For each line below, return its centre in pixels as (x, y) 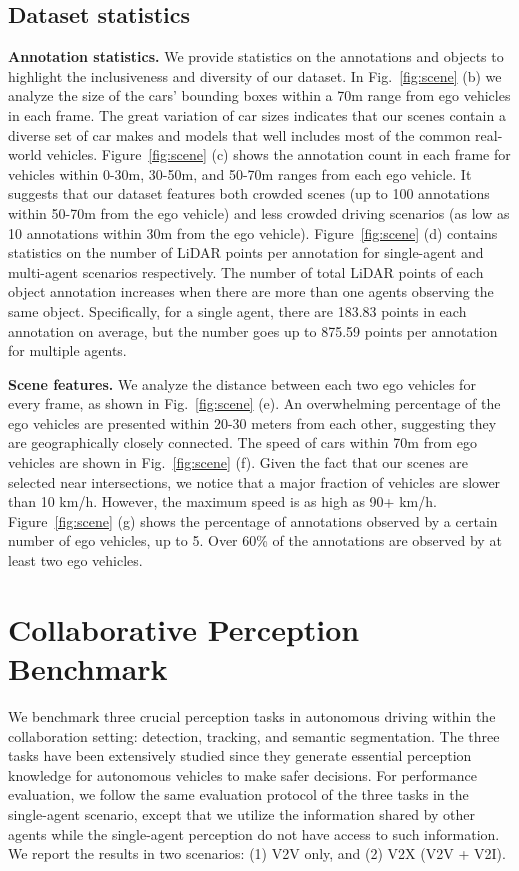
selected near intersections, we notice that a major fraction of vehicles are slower (254, 481)
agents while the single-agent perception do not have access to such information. (254, 833)
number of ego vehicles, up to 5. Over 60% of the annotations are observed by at (255, 540)
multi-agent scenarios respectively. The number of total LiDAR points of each (246, 271)
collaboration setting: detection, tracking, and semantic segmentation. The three (254, 735)
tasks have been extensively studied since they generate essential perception (240, 755)
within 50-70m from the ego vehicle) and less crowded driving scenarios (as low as (259, 212)
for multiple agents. (67, 350)
